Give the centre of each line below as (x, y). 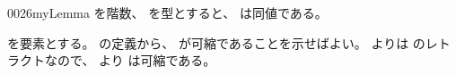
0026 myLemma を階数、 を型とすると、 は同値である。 (167, 12)
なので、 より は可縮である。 (130, 60)
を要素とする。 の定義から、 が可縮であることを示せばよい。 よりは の (216, 42)
